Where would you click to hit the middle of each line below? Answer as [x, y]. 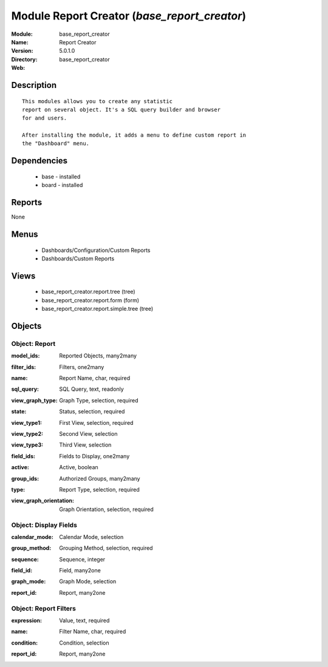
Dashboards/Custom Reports [78, 259]
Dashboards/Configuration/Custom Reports [96, 250]
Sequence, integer [82, 559]
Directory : [24, 59]
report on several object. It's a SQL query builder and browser [121, 110]
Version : [22, 51]
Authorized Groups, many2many [100, 478]
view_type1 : [27, 422]
